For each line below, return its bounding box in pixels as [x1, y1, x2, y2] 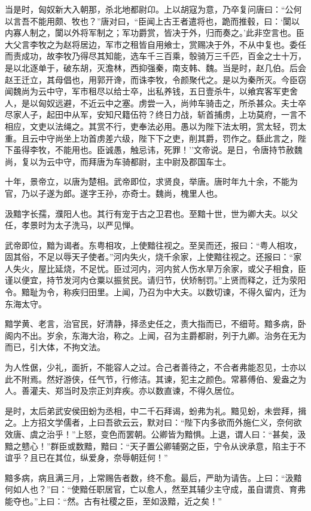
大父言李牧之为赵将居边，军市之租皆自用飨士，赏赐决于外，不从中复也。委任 [5, 38, 306, 50]
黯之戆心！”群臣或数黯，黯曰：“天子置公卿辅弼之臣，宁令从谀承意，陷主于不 [5, 439, 306, 452]
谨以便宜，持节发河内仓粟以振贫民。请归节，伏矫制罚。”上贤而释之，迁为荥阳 [5, 274, 306, 286]
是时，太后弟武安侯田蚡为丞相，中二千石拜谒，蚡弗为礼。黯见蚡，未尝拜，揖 [5, 404, 306, 417]
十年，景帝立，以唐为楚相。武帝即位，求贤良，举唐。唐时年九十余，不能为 [5, 175, 298, 188]
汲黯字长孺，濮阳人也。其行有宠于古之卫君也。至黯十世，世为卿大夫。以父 [5, 207, 298, 219]
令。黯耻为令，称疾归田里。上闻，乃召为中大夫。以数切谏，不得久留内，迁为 [5, 286, 306, 298]
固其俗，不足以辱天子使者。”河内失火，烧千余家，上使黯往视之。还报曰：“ [5, 250, 294, 263]
